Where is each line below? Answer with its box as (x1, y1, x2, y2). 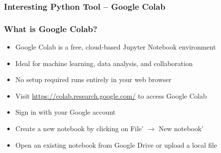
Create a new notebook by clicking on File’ (15, 123, 144, 134)
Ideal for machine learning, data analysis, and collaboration (15, 58, 193, 68)
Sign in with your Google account (15, 107, 116, 117)
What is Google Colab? (4, 22, 97, 34)
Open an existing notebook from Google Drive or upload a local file (15, 139, 217, 150)
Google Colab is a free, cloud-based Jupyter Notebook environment (15, 42, 216, 52)
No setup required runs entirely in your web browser (15, 74, 171, 85)
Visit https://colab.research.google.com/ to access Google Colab (15, 90, 207, 101)
